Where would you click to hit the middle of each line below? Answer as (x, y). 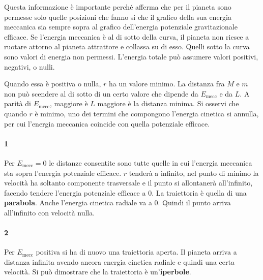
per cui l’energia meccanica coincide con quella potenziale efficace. (107, 123)
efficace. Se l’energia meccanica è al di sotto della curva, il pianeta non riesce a (127, 36)
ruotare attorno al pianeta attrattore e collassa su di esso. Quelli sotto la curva (127, 46)
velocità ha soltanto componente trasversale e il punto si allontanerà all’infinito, (128, 183)
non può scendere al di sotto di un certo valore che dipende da (101, 93)
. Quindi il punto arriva (194, 203)
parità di (18, 103)
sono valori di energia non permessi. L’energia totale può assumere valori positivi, (131, 56)
